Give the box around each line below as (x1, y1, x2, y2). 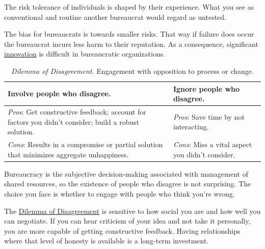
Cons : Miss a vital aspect (173, 139, 252, 150)
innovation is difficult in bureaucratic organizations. (4, 48, 166, 59)
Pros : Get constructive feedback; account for (8, 106, 146, 117)
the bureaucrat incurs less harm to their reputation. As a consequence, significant (4, 38, 258, 49)
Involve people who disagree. (8, 88, 111, 99)
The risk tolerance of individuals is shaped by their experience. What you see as (4, 2, 254, 12)
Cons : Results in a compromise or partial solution (8, 139, 163, 150)
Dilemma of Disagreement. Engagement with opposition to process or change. (11, 65, 254, 76)
